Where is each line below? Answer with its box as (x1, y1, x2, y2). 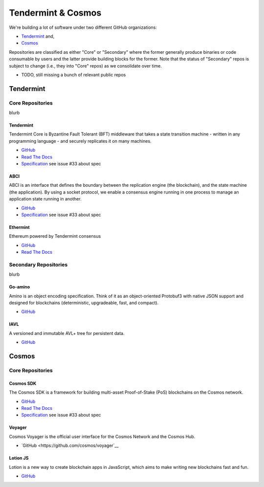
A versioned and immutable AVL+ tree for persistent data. (9, 330, 125, 336)
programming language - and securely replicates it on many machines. (9, 138, 152, 144)
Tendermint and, (21, 33, 55, 39)
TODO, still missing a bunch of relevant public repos (21, 71, 126, 78)
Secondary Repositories (9, 261, 68, 268)
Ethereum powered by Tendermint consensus (9, 233, 101, 239)
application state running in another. (9, 196, 82, 202)
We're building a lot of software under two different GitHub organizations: (9, 24, 157, 30)
